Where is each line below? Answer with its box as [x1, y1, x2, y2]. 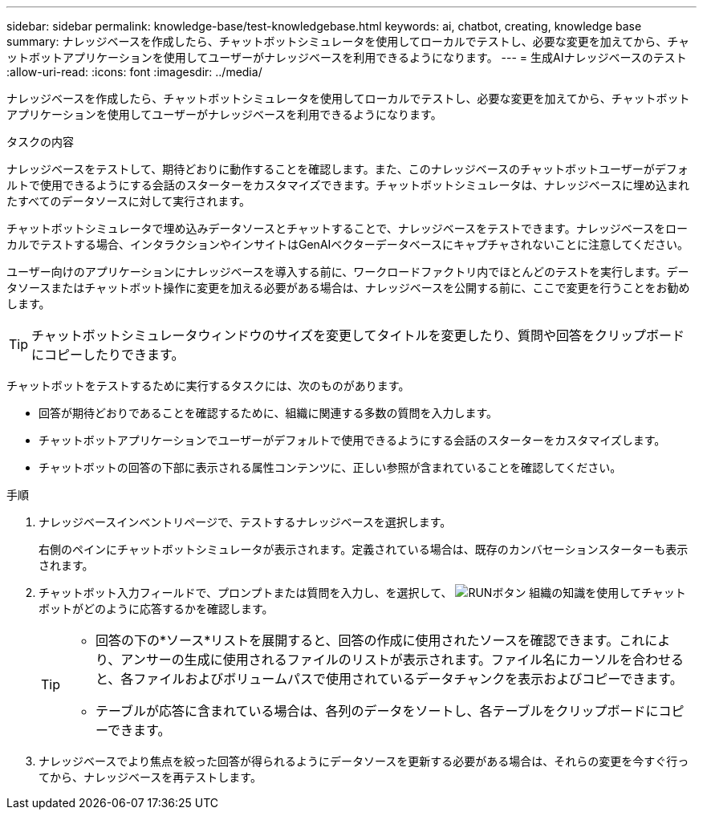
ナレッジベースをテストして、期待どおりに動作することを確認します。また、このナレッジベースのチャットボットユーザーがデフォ [6, 162, 689, 176]
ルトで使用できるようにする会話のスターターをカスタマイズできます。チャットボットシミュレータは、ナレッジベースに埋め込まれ [6, 178, 689, 192]
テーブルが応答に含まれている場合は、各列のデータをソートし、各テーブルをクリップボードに [95, 703, 659, 719]
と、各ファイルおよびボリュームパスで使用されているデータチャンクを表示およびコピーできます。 [95, 671, 683, 687]
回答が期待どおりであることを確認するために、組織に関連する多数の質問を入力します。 [39, 406, 498, 420]
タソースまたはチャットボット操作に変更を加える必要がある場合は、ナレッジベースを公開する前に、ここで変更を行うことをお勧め [6, 281, 690, 294]
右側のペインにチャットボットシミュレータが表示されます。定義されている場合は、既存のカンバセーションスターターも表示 [39, 542, 689, 556]
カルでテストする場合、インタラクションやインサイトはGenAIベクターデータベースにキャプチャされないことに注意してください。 [6, 237, 689, 251]
